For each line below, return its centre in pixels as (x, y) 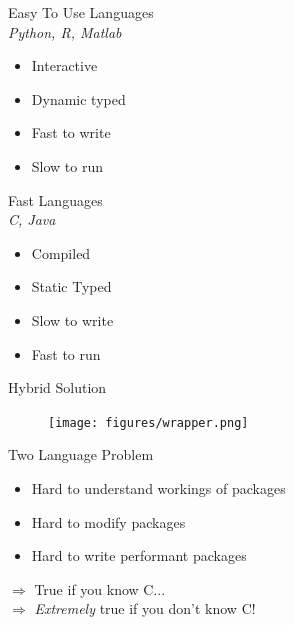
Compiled (61, 252)
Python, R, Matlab (65, 31)
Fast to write (71, 132)
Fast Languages (55, 199)
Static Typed (71, 286)
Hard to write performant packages (139, 555)
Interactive (64, 65)
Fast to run (66, 353)
